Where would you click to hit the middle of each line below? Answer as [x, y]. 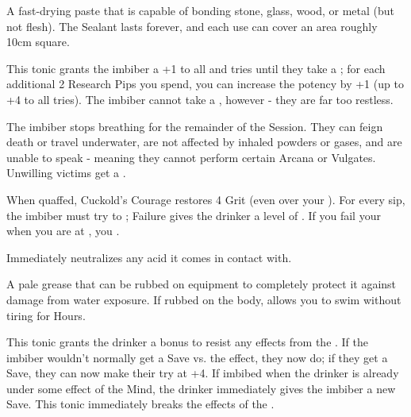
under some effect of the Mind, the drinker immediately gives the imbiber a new [201, 388]
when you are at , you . [63, 231]
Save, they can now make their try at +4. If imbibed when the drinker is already [203, 373]
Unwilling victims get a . [66, 173]
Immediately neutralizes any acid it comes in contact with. [149, 257]
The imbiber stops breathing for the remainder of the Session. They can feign [195, 126]
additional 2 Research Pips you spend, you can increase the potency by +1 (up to [205, 84]
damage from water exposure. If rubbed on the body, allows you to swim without [204, 299]
